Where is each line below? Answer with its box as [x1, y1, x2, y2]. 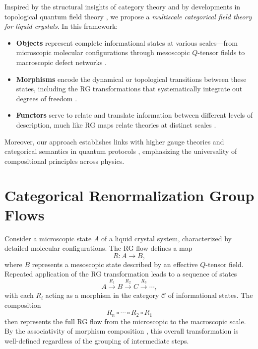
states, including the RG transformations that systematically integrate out [16, 83, 243, 94]
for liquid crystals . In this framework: [4, 21, 118, 31]
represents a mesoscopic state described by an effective [32, 259, 198, 269]
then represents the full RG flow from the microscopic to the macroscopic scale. [4, 316, 246, 326]
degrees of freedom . [16, 93, 77, 103]
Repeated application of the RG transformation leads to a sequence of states [4, 269, 237, 279]
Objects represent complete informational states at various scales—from [16, 37, 238, 48]
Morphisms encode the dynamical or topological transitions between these [16, 73, 247, 84]
